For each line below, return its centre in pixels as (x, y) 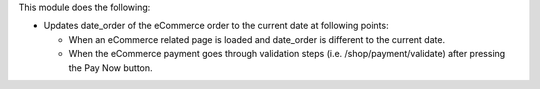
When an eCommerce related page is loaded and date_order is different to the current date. (256, 39)
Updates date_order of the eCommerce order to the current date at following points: (216, 26)
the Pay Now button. (111, 67)
